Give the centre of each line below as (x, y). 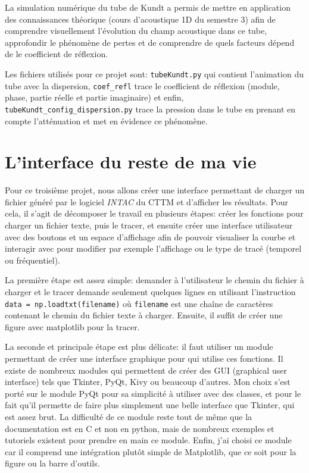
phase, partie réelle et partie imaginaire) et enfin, (94, 97)
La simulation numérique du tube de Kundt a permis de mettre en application (148, 7)
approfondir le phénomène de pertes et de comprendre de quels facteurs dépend (150, 42)
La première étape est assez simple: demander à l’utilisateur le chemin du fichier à (154, 280)
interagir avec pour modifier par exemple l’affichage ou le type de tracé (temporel (153, 248)
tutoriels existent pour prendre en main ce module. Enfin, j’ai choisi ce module (148, 440)
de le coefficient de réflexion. (57, 54)
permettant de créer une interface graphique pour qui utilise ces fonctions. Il (144, 358)
